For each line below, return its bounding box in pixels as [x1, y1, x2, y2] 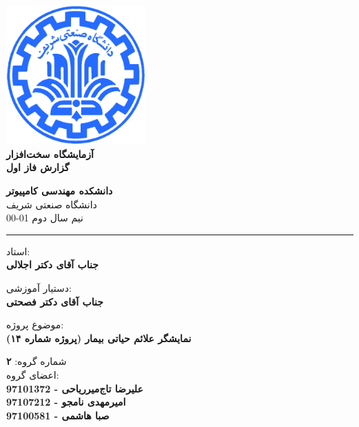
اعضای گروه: [6, 367, 59, 381]
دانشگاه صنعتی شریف [6, 197, 97, 211]
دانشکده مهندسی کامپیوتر [6, 183, 113, 197]
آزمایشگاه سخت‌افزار [6, 146, 94, 161]
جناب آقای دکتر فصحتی [6, 294, 103, 308]
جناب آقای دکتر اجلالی [6, 257, 99, 272]
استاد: [6, 244, 30, 258]
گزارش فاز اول [6, 160, 70, 175]
